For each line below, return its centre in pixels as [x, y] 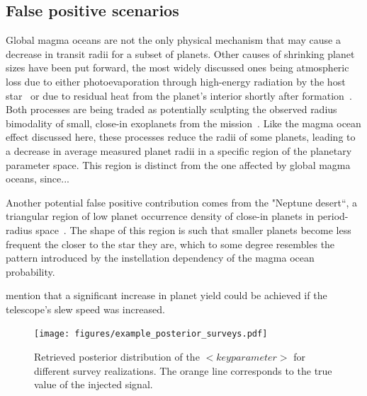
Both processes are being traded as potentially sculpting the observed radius [171, 109]
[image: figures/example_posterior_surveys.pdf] [151, 334]
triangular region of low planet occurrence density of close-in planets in [160, 216]
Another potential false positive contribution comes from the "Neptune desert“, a [182, 202]
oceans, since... [38, 179]
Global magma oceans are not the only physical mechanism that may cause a [173, 40]
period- [333, 216]
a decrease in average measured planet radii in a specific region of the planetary [179, 150]
